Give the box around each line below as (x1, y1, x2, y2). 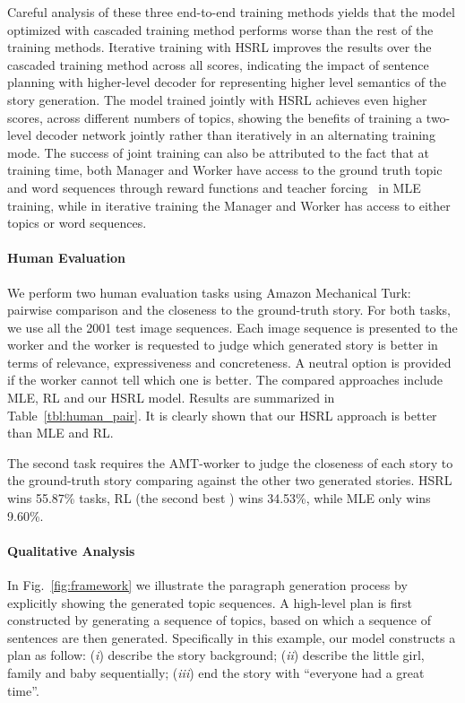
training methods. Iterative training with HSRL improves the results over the (7, 38, 432, 56)
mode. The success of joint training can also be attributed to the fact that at (7, 143, 429, 161)
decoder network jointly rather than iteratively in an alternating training (35, 126, 435, 144)
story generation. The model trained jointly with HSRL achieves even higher (7, 90, 427, 108)
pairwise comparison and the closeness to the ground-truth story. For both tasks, (7, 300, 451, 319)
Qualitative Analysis (7, 541, 135, 560)
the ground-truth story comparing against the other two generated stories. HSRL (7, 471, 452, 490)
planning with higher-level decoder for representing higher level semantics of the (7, 73, 447, 91)
